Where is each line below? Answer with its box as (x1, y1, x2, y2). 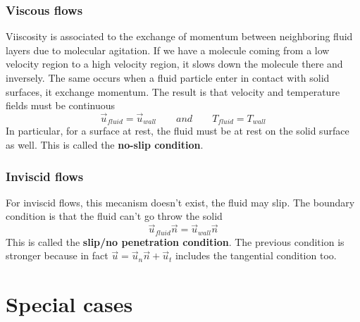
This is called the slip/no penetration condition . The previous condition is (6, 234, 345, 249)
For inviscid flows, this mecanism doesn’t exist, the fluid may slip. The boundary (6, 194, 355, 209)
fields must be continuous (6, 98, 116, 113)
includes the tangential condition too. (175, 248, 337, 263)
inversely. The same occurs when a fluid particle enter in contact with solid (6, 70, 330, 85)
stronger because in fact (6, 248, 108, 263)
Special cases (6, 290, 133, 318)
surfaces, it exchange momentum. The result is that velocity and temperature (6, 84, 340, 99)
